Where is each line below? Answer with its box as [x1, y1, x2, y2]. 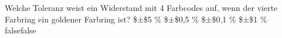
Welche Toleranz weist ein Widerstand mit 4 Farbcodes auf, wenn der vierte [5, 2, 278, 13]
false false [5, 24, 36, 36]
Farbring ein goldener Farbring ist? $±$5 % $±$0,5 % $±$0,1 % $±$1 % [5, 13, 267, 25]
